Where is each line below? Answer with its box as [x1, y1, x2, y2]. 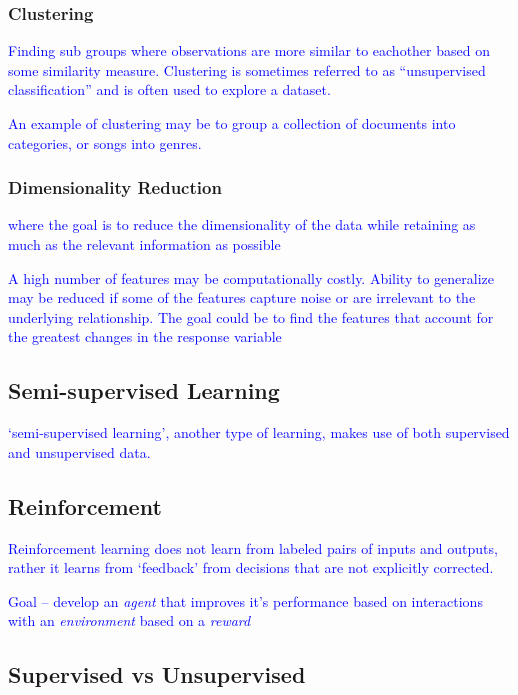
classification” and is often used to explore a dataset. [8, 79, 331, 100]
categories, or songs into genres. [8, 132, 202, 153]
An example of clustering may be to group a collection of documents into [8, 113, 456, 133]
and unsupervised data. [8, 441, 151, 462]
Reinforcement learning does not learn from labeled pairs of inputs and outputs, [8, 537, 498, 558]
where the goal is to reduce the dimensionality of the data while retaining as [8, 214, 476, 235]
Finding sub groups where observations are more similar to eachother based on [8, 40, 490, 61]
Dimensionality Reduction [8, 175, 222, 200]
